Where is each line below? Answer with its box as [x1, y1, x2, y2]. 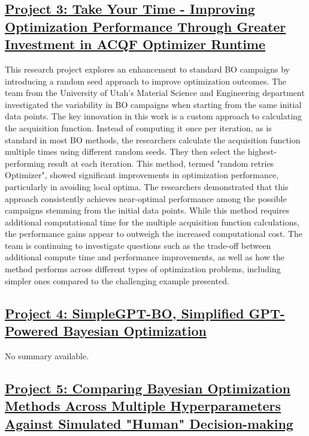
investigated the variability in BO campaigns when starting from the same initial [5, 98, 302, 110]
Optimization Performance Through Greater [5, 17, 286, 35]
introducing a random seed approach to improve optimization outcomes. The [5, 74, 287, 87]
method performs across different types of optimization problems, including [5, 263, 281, 275]
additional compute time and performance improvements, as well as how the [5, 251, 284, 263]
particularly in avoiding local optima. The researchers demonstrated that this [5, 180, 289, 193]
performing [5, 157, 45, 169]
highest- [247, 145, 277, 158]
